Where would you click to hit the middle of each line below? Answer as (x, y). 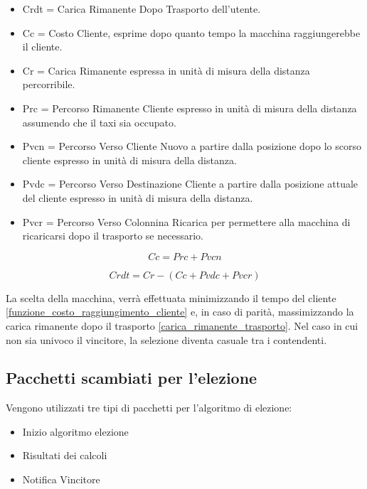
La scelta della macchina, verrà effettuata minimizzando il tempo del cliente (171, 297)
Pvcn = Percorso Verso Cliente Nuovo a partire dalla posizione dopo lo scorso (192, 146)
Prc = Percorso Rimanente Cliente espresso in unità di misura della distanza (190, 108)
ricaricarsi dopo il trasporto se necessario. (113, 236)
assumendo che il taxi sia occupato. (99, 122)
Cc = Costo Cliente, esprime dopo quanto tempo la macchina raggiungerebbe (191, 32)
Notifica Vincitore (61, 479)
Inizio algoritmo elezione (75, 431)
